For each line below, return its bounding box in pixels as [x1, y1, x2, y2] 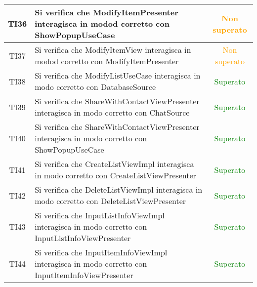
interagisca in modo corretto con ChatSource [35, 107, 190, 118]
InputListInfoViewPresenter [35, 232, 131, 244]
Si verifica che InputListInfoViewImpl [35, 209, 165, 221]
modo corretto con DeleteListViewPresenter [35, 195, 186, 206]
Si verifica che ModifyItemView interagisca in [35, 44, 191, 55]
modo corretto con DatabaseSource [35, 81, 156, 92]
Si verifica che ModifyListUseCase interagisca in [35, 70, 201, 81]
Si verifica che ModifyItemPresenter [35, 6, 178, 18]
